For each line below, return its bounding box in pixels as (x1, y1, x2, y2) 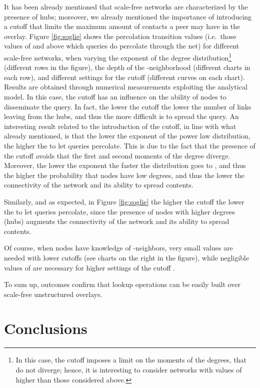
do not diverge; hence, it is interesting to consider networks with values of (15, 364, 242, 374)
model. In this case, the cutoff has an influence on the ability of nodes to (4, 91, 226, 101)
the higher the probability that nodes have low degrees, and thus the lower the (4, 169, 245, 180)
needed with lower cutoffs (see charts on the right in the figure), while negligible (4, 252, 249, 262)
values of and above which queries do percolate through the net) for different (4, 40, 239, 51)
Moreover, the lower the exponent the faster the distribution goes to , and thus (4, 160, 246, 170)
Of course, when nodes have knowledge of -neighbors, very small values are (4, 242, 233, 253)
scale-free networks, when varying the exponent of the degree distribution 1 (4, 50, 232, 62)
